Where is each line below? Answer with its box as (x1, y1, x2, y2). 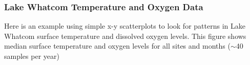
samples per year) (4, 51, 59, 61)
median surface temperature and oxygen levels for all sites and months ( (4, 40, 231, 51)
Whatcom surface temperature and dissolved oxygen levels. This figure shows (4, 30, 246, 41)
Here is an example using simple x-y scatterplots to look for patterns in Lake (4, 20, 245, 31)
